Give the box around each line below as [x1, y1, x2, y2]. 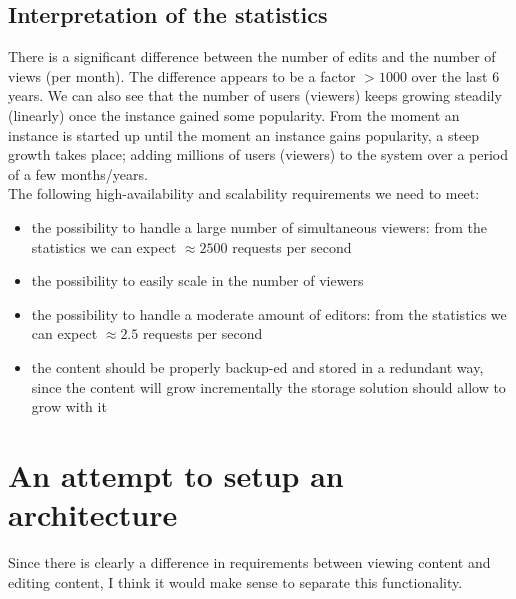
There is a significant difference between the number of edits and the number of [8, 46, 496, 67]
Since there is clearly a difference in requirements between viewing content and [8, 552, 491, 573]
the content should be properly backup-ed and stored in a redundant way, [31, 356, 484, 377]
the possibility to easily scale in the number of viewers [31, 270, 364, 291]
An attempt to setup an [8, 454, 344, 495]
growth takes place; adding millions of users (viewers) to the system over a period [8, 144, 509, 165]
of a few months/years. [8, 163, 148, 184]
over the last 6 [411, 65, 500, 86]
